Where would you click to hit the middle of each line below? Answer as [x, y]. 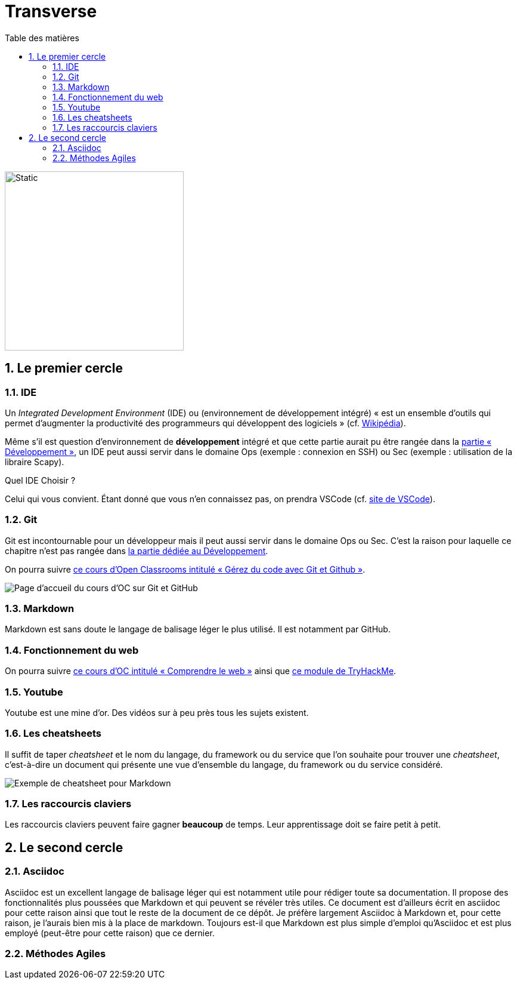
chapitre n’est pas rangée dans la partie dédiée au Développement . [137, 551]
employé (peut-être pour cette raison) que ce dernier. [110, 933]
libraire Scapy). [35, 462]
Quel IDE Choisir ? [40, 480]
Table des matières [42, 38]
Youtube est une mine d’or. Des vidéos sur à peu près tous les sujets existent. [157, 712]
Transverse [51, 11]
